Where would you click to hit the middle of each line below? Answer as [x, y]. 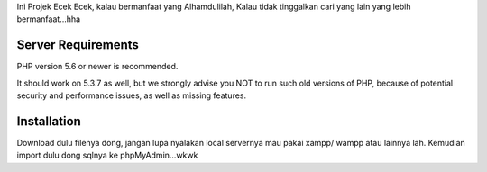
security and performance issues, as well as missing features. [132, 95]
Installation [49, 121]
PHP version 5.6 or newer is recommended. [97, 67]
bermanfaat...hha [49, 19]
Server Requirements [78, 45]
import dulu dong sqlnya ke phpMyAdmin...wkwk [107, 155]
